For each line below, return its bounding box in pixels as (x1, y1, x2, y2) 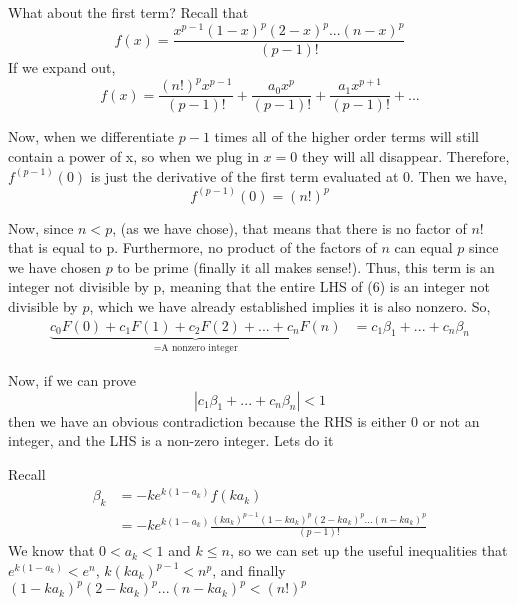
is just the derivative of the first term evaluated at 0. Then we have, (90, 165, 508, 186)
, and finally (212, 560, 286, 580)
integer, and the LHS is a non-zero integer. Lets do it (8, 430, 334, 451)
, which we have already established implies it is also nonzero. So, (89, 295, 491, 316)
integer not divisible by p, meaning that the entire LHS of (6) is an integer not (8, 276, 490, 297)
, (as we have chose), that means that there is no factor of (112, 217, 467, 238)
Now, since (8, 217, 74, 238)
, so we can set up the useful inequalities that (229, 540, 508, 561)
